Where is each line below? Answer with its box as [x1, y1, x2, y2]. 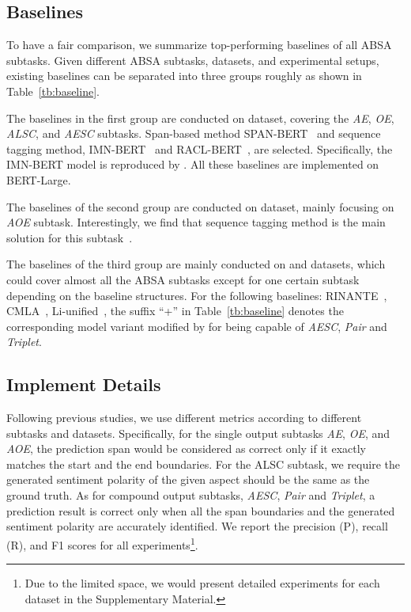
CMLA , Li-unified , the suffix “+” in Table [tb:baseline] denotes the [6, 302, 344, 319]
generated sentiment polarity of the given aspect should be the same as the [6, 471, 370, 488]
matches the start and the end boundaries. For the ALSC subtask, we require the [6, 455, 400, 472]
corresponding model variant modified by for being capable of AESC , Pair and [6, 317, 387, 334]
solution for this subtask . [6, 229, 133, 245]
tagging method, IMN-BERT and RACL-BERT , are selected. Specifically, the [6, 140, 393, 157]
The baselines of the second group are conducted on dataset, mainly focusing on [6, 198, 394, 215]
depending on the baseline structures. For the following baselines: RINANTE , [6, 287, 387, 303]
